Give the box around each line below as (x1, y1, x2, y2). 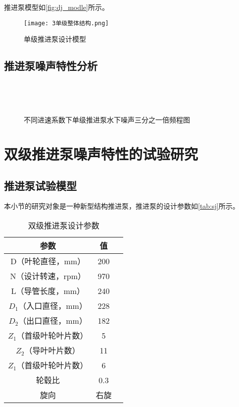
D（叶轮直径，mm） (10, 255, 86, 267)
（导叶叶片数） (24, 345, 80, 356)
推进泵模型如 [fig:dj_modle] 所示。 (4, 2, 109, 12)
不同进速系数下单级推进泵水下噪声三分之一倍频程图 (24, 115, 190, 125)
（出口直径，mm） (18, 315, 87, 326)
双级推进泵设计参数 (28, 220, 99, 231)
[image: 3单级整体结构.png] (24, 19, 109, 27)
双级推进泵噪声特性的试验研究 (4, 144, 198, 164)
